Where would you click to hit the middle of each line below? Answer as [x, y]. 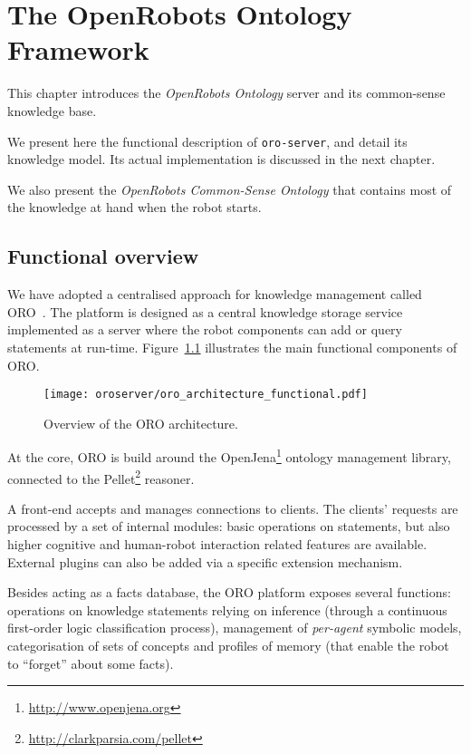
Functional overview [103, 256]
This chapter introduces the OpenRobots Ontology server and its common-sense [226, 93]
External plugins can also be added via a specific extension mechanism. [205, 561]
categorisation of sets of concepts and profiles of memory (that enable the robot [228, 646]
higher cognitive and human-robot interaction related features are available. [217, 544]
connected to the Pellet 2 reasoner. [101, 477]
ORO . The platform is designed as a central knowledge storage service [205, 311]
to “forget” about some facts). [91, 663]
